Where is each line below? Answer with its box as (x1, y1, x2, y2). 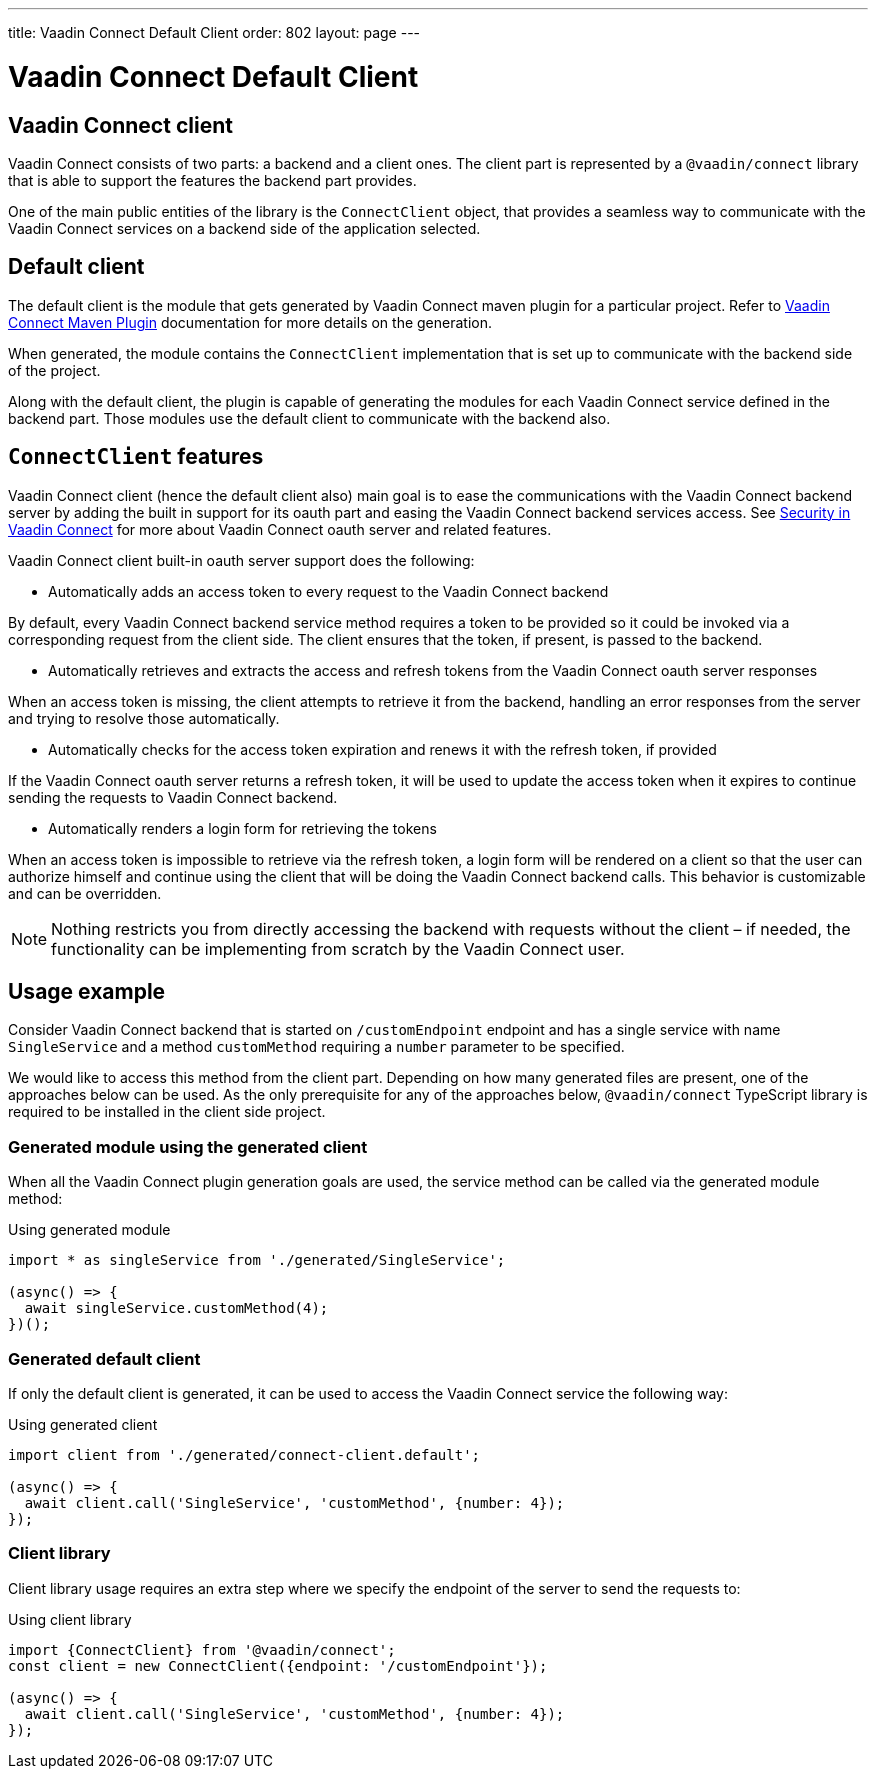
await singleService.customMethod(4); (24, 1300, 329, 1317)
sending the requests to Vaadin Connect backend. (8, 788, 338, 806)
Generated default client (8, 1348, 201, 1369)
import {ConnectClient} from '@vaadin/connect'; (8, 1641, 396, 1658)
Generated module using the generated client (8, 1136, 368, 1157)
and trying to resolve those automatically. (8, 709, 280, 727)
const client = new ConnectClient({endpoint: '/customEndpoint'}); (8, 1657, 548, 1674)
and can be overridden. (8, 884, 162, 902)
